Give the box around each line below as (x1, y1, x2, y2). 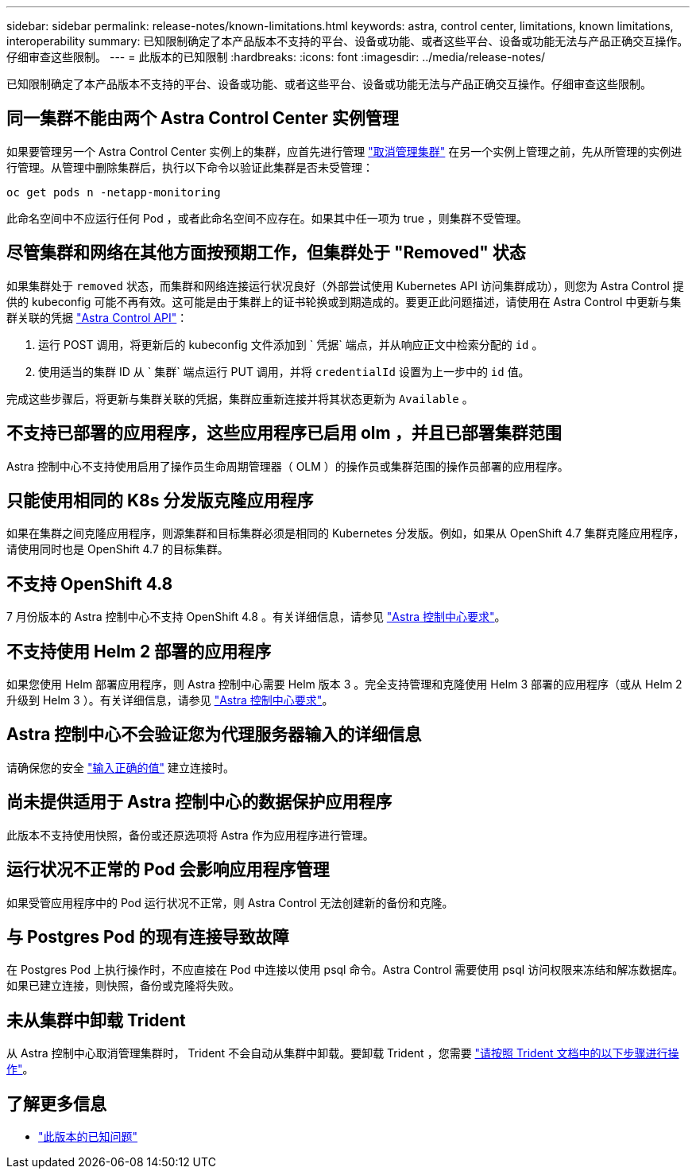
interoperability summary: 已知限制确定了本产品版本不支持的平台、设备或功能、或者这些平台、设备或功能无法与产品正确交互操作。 (6, 34, 689, 48)
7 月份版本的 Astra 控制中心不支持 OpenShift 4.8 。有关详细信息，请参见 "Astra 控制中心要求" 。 (6, 610, 506, 624)
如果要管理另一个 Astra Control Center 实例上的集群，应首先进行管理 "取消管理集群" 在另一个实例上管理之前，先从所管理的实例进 (6, 144, 682, 158)
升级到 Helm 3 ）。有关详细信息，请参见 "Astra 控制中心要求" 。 (6, 693, 334, 708)
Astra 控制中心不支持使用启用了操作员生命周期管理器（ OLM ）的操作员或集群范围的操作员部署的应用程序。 (6, 459, 569, 473)
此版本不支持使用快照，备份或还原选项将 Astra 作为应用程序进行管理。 (6, 828, 374, 842)
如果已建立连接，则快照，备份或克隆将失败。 (6, 979, 240, 993)
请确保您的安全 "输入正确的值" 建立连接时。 (6, 760, 234, 774)
